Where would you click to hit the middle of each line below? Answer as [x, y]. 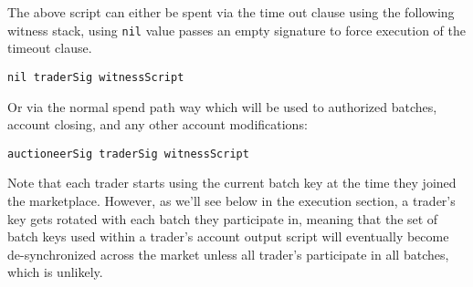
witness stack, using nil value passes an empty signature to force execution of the [237, 30]
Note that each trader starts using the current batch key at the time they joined [232, 183]
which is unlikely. [55, 272]
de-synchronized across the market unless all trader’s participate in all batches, [228, 254]
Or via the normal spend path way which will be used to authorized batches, [222, 106]
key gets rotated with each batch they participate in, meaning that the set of [223, 218]
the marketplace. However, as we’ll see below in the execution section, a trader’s [231, 200]
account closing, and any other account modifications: [158, 124]
